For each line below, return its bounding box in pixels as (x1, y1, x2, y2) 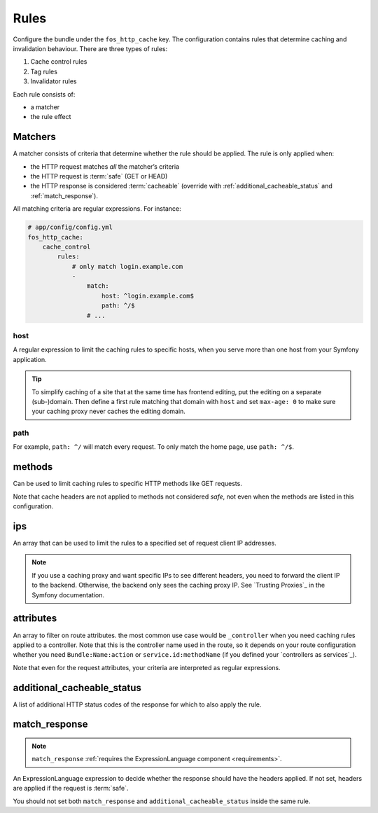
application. (13, 355, 47, 363)
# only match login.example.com (71, 263, 183, 270)
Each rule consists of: (13, 90, 76, 98)
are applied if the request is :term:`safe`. (13, 784, 129, 793)
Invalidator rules (30, 77, 77, 85)
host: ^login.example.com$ (101, 291, 194, 300)
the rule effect (30, 113, 71, 121)
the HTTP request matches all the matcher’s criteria (30, 162, 180, 171)
